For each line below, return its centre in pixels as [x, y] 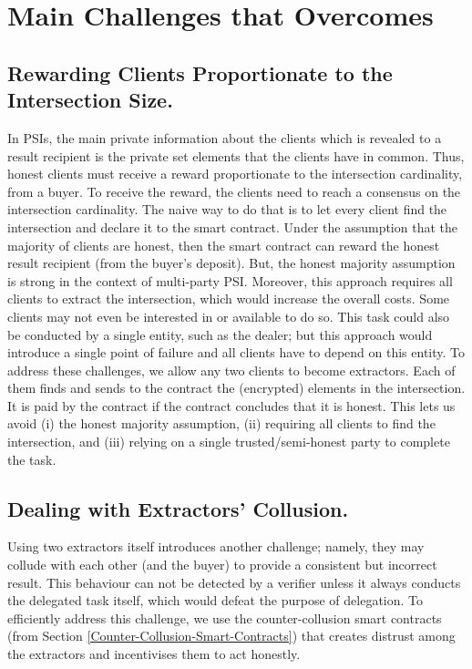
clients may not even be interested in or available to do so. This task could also [229, 316]
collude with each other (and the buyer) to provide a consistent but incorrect [222, 565]
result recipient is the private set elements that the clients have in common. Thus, [236, 155]
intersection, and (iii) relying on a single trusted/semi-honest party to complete [229, 442]
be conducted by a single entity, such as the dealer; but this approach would [220, 334]
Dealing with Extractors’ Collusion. [178, 508]
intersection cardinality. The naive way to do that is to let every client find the [227, 209]
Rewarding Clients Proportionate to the [200, 72]
